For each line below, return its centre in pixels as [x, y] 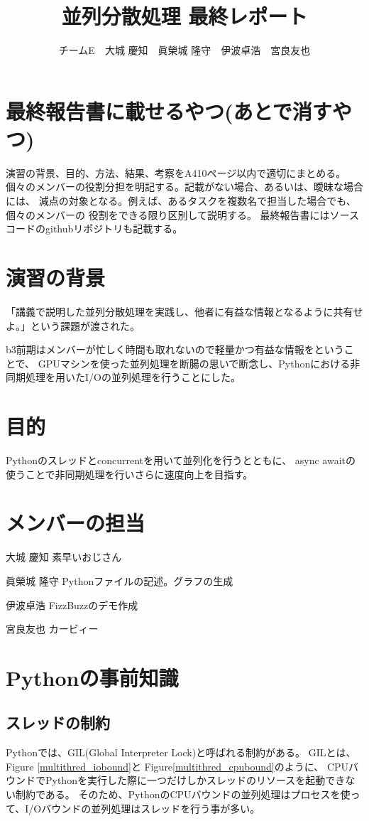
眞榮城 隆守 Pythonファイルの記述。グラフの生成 [120, 580]
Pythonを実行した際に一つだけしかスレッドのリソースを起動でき [195, 780]
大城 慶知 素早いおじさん [64, 557]
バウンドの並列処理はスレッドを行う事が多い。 [151, 808]
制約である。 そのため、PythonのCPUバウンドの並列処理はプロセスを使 [183, 794]
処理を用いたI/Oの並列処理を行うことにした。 [133, 377]
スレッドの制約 [58, 723]
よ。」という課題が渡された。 [73, 325]
